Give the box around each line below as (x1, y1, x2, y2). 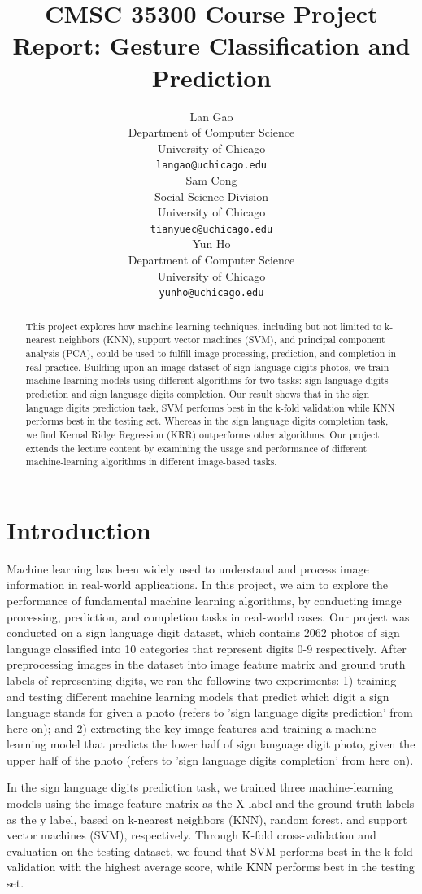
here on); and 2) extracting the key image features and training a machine (7, 719, 376, 736)
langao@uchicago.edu (155, 159, 268, 172)
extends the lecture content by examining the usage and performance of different (25, 441, 368, 455)
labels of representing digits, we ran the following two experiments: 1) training (7, 671, 397, 688)
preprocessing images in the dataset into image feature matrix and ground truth (7, 656, 406, 673)
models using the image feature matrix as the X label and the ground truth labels (7, 795, 415, 812)
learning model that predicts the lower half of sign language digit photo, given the (7, 735, 415, 752)
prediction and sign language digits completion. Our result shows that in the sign (25, 386, 370, 400)
